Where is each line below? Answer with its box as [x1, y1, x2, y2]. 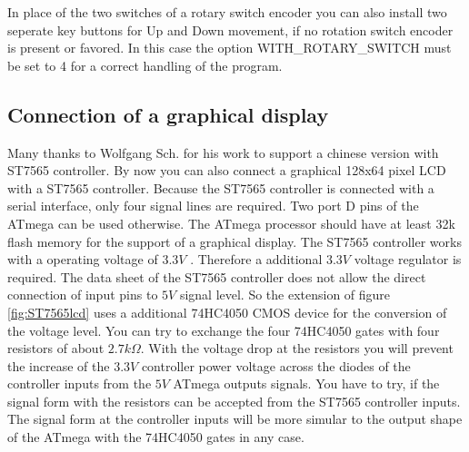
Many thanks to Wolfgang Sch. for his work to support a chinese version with [7, 142, 439, 162]
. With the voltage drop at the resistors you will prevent [140, 339, 454, 358]
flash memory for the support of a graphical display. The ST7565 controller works [7, 231, 462, 251]
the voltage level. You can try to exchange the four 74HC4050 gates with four [7, 320, 440, 339]
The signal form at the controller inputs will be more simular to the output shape [7, 409, 463, 428]
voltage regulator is [354, 250, 462, 269]
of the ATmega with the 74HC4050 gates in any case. [7, 427, 304, 447]
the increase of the [7, 356, 110, 375]
